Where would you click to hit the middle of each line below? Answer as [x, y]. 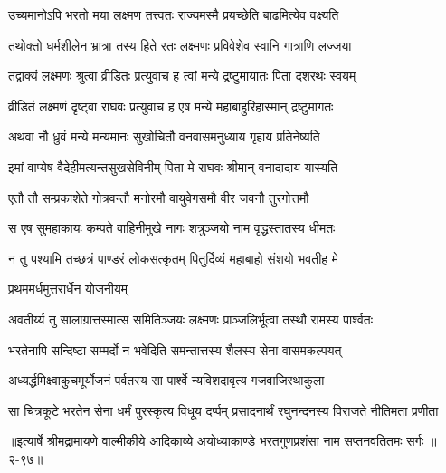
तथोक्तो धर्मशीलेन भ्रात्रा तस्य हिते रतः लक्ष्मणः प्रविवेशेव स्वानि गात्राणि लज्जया [180, 45]
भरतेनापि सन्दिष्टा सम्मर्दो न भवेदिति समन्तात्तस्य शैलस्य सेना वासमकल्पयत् [175, 349]
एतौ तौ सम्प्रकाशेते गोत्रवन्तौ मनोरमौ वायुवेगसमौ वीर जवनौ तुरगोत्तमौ [159, 197]
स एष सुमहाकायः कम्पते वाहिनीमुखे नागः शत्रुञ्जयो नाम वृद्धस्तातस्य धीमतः [172, 228]
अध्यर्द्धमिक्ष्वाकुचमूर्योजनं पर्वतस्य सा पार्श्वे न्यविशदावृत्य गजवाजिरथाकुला [166, 380]
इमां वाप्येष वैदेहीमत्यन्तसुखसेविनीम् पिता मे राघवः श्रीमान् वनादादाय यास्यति [173, 166]
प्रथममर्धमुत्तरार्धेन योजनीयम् [68, 289]
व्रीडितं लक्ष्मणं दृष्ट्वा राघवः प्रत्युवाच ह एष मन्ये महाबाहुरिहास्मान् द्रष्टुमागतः [171, 106]
